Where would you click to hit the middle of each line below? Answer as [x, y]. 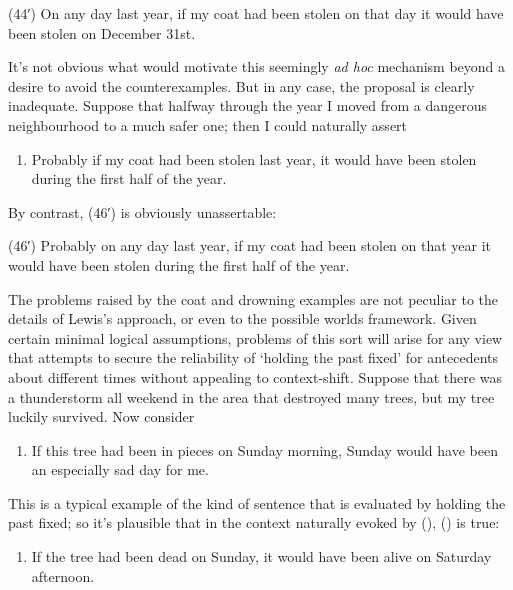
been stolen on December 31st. [102, 32]
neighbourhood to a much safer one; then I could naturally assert [208, 124]
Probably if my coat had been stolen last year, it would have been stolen [254, 158]
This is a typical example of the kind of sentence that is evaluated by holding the [257, 502]
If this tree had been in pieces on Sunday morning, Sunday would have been [264, 449]
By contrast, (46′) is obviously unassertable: [142, 211]
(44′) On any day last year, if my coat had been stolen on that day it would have [256, 13]
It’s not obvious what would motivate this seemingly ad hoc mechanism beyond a [257, 66]
